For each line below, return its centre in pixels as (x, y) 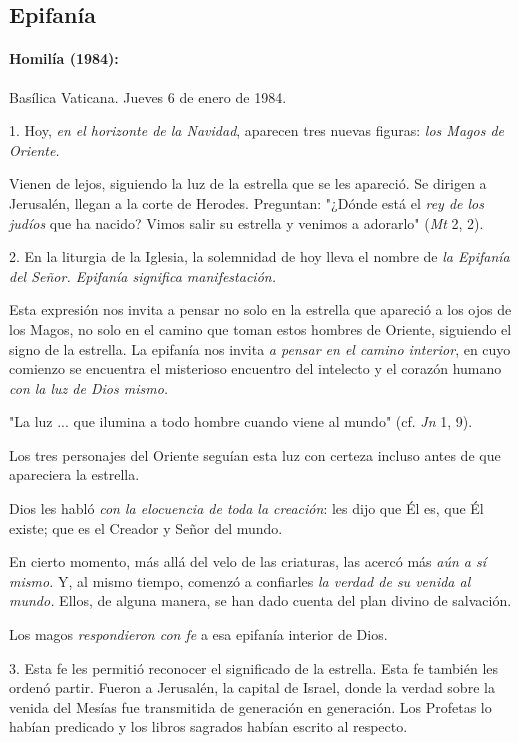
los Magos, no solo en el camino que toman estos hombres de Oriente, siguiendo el (260, 328)
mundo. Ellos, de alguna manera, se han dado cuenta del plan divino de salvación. (260, 600)
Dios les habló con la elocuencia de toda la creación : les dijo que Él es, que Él (246, 508)
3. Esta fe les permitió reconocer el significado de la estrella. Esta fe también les (254, 667)
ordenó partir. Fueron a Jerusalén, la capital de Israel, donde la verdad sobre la (252, 687)
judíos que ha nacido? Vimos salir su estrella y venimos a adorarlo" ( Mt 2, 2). (246, 222)
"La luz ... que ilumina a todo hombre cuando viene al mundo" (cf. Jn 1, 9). (241, 421)
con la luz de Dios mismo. (89, 387)
